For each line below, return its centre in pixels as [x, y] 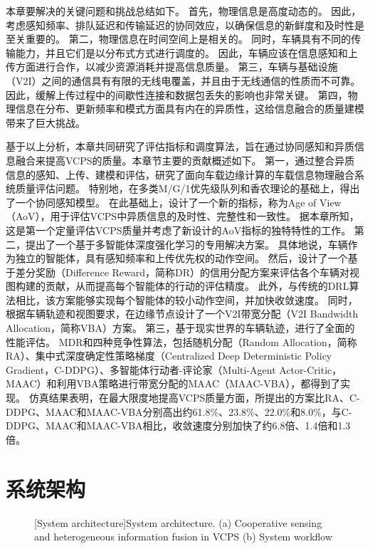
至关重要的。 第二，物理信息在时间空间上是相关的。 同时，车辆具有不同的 [179, 39]
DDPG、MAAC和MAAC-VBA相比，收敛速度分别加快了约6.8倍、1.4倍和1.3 [178, 425]
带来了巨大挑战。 [46, 122]
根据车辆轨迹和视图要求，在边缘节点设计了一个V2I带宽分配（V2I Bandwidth [182, 314]
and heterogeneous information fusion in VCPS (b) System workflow [184, 537]
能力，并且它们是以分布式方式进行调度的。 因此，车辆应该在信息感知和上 [186, 52]
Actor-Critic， [311, 369]
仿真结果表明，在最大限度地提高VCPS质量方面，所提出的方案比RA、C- [194, 398]
